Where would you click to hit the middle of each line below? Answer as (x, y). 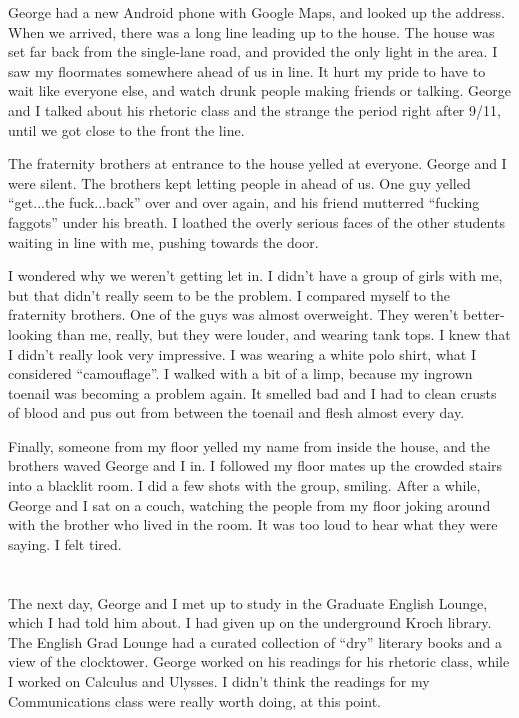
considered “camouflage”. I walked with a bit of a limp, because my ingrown (240, 373)
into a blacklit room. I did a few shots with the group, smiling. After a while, (244, 485)
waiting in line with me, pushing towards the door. (163, 241)
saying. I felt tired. (65, 543)
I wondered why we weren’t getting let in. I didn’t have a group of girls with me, (255, 275)
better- (484, 314)
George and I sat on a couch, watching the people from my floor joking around (249, 504)
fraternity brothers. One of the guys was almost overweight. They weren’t (233, 314)
